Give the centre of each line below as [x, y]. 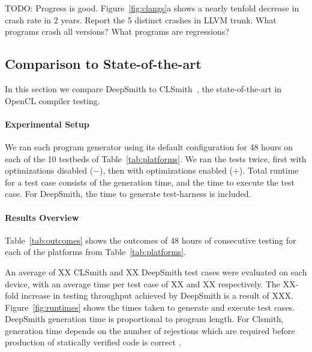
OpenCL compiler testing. [52, 100]
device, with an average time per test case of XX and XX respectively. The [142, 283]
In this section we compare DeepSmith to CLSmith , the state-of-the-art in [143, 88]
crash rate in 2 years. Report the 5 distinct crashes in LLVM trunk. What [141, 19]
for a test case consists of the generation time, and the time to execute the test [150, 182]
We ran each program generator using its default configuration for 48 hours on [149, 146]
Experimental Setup [47, 124]
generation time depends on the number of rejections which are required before [150, 330]
